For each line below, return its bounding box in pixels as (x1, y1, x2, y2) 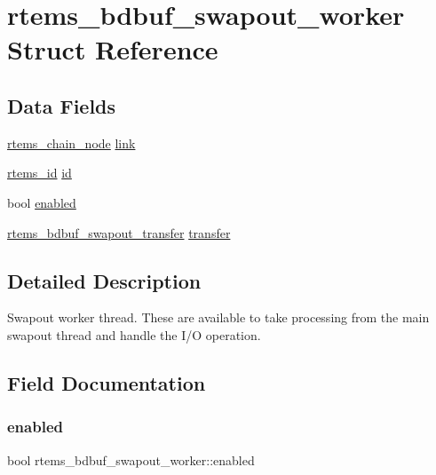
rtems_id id (7, 163, 72, 182)
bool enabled (7, 193, 76, 211)
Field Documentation (7, 368, 206, 396)
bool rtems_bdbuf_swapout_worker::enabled (7, 450, 255, 469)
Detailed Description (7, 266, 202, 294)
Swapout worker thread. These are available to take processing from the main (7, 308, 430, 327)
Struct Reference (7, 31, 218, 67)
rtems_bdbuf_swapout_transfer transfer (7, 223, 231, 241)
